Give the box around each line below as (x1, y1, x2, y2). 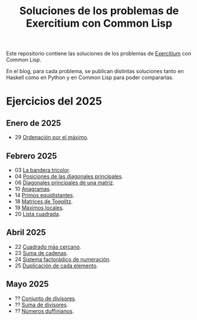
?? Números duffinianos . (14, 307, 74, 314)
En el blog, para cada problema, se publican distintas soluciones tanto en (6, 68, 184, 75)
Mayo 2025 (6, 279, 49, 289)
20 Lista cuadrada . (14, 211, 61, 217)
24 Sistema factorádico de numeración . (14, 256, 111, 263)
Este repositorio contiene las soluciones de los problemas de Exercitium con (6, 50, 192, 57)
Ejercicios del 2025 (6, 94, 102, 108)
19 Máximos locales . (14, 204, 64, 211)
